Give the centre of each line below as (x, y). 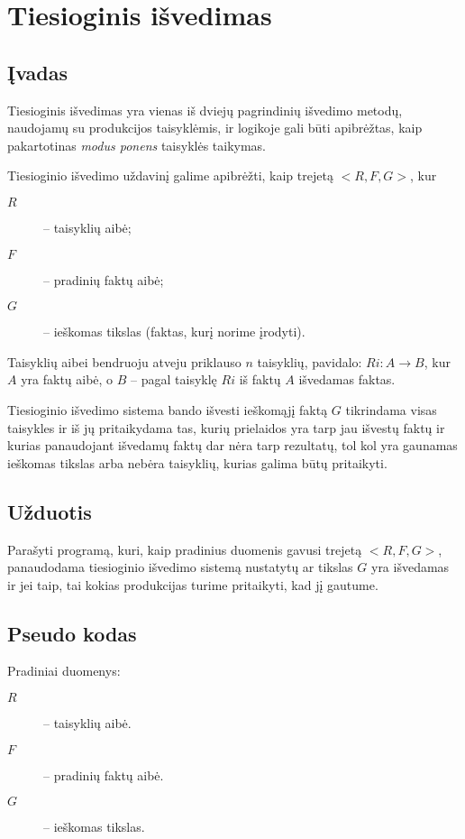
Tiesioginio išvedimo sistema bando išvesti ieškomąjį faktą (168, 409)
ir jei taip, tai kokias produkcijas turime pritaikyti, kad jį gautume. (193, 584)
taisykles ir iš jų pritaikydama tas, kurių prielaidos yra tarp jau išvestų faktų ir (226, 427)
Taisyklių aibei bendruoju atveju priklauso (124, 361)
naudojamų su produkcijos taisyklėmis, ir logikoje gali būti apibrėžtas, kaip (215, 128)
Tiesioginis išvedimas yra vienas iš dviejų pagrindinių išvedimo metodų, (205, 110)
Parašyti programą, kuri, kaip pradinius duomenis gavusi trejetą (185, 549)
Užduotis (50, 511)
